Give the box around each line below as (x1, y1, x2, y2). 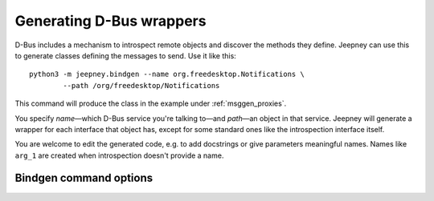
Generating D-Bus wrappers (14, 12, 207, 30)
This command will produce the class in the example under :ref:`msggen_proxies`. (14, 98, 287, 108)
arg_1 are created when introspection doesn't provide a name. (14, 151, 224, 160)
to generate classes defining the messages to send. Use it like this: (14, 50, 236, 60)
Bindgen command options (14, 171, 153, 185)
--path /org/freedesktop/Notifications (63, 81, 220, 90)
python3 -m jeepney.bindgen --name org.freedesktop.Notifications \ (29, 70, 305, 79)
